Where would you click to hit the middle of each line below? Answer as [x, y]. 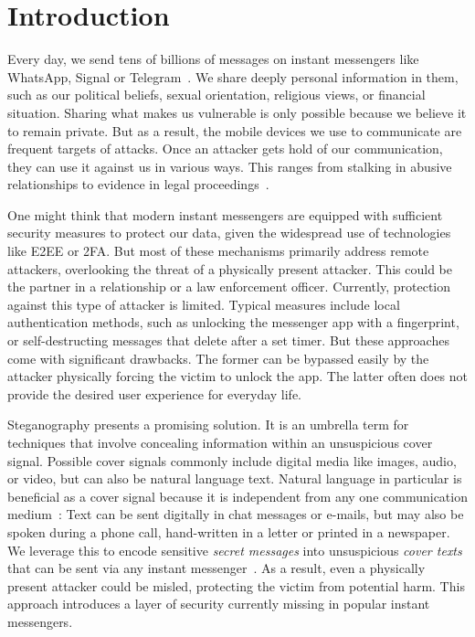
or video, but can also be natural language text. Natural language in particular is [235, 478]
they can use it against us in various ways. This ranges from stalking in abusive [230, 166]
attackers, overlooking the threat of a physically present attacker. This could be [230, 268]
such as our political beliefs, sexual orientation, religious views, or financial [216, 95]
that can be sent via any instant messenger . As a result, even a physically [216, 568]
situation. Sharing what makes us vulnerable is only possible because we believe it [237, 112]
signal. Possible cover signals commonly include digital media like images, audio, [232, 460]
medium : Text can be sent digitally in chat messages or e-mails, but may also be [236, 514]
